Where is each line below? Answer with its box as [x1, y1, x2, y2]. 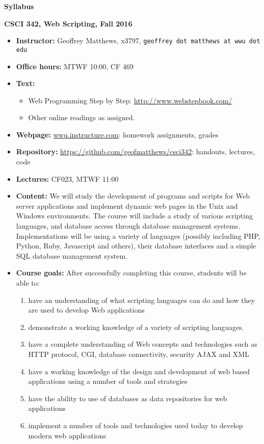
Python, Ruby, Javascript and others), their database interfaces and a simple [16, 240, 256, 251]
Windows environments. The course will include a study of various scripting [16, 210, 253, 221]
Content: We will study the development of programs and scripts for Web [16, 190, 250, 201]
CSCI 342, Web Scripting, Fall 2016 [4, 18, 133, 29]
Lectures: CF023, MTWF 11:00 [16, 173, 119, 184]
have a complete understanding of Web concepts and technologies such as [28, 339, 257, 349]
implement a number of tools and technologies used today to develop [28, 420, 243, 430]
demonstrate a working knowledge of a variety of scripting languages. [28, 321, 244, 332]
